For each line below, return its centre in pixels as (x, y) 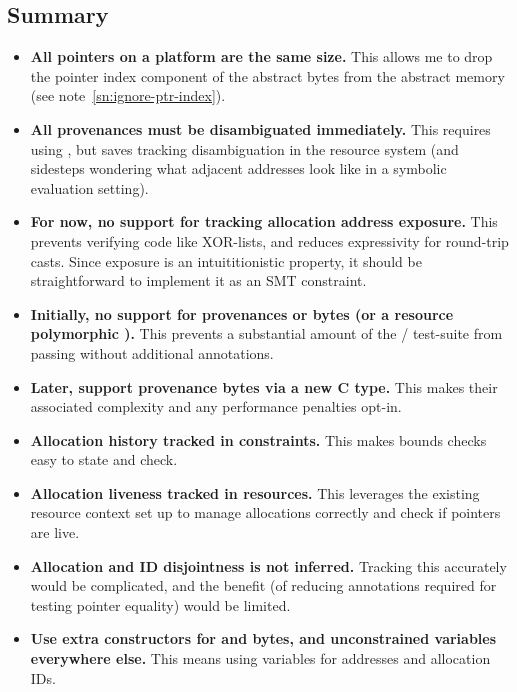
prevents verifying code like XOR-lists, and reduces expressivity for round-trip (269, 240)
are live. (55, 532)
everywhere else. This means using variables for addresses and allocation (260, 658)
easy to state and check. (104, 459)
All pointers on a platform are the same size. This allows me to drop (261, 56)
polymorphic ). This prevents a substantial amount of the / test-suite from (266, 333)
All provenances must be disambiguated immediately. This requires (260, 128)
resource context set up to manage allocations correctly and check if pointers (265, 512)
